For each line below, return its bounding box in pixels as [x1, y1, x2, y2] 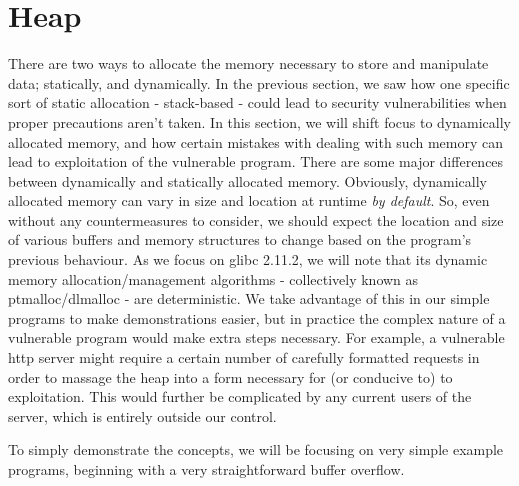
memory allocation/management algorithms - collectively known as [8, 268, 419, 289]
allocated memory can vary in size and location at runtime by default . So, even [8, 190, 490, 211]
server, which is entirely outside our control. [8, 405, 277, 426]
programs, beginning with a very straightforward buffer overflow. [8, 459, 405, 479]
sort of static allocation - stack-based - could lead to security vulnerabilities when [8, 92, 507, 113]
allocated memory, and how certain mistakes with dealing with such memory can [8, 131, 503, 152]
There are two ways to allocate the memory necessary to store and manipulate [8, 53, 489, 74]
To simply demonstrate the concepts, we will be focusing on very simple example [8, 439, 504, 460]
